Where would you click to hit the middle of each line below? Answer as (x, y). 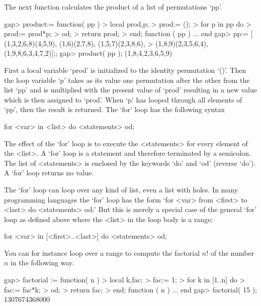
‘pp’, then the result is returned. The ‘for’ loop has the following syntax (114, 109)
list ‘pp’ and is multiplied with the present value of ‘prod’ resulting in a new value (130, 90)
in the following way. (42, 263)
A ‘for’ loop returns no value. (49, 173)
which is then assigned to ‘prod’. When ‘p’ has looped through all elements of (123, 99)
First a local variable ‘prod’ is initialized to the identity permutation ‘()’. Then (125, 70)
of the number (232, 252)
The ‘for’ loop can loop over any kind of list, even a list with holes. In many (121, 189)
